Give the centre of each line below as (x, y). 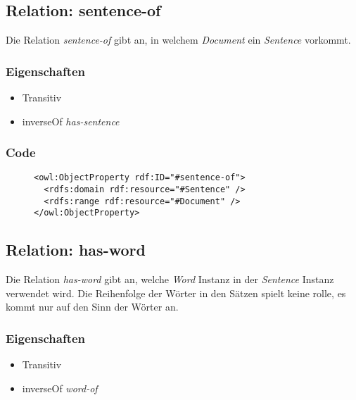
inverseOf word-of (60, 388)
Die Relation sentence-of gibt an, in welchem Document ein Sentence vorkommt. (178, 40)
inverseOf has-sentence (71, 121)
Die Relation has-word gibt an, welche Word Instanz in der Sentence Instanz (170, 279)
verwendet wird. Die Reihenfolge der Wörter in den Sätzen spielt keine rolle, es (176, 293)
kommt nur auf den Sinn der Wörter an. (92, 307)
